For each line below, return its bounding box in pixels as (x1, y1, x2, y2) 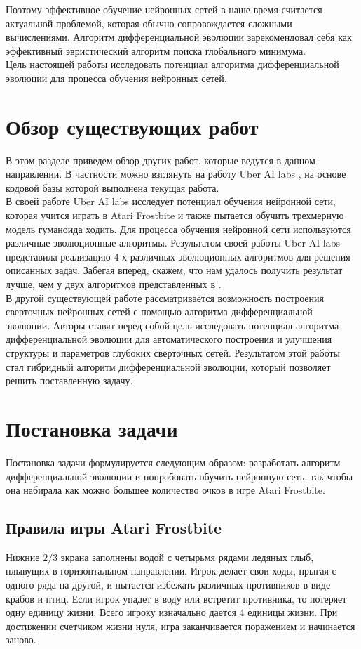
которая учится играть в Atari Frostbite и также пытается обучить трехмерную (6, 208, 344, 223)
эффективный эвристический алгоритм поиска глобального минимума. (6, 43, 306, 58)
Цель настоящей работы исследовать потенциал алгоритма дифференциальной (6, 57, 339, 72)
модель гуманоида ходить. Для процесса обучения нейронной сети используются (6, 221, 351, 236)
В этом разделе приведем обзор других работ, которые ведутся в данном (6, 152, 315, 167)
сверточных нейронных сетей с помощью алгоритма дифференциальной (6, 304, 313, 319)
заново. (6, 632, 36, 647)
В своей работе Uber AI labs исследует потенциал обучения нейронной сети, (6, 194, 336, 209)
